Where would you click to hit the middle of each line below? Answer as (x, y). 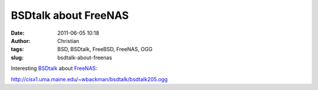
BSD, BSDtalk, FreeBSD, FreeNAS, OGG (105, 49)
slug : (17, 57)
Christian (68, 41)
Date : (18, 33)
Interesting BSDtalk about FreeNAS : (54, 68)
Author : (21, 41)
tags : (17, 49)
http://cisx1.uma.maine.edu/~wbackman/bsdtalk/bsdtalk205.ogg (89, 79)
